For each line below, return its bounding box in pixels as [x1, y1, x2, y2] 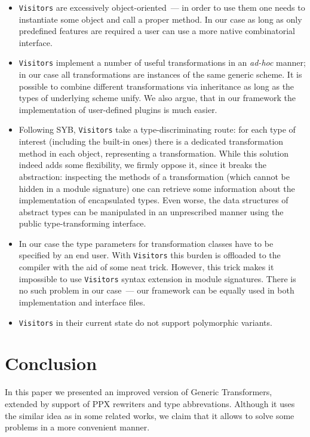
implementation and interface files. [19, 295, 146, 308]
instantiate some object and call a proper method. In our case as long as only [19, 13, 302, 25]
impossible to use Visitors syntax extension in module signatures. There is [19, 272, 296, 285]
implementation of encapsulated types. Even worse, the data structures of [19, 194, 288, 206]
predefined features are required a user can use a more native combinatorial [19, 25, 295, 37]
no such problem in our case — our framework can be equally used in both [19, 284, 294, 297]
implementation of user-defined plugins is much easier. [19, 103, 217, 115]
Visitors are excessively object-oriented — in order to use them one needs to [19, 1, 305, 13]
